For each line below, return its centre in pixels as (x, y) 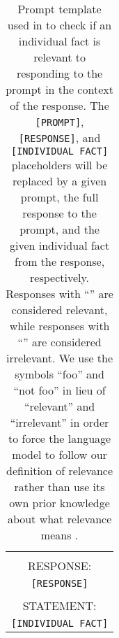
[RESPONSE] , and (59, 137)
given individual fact (59, 245)
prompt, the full (59, 197)
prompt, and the (59, 229)
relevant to (59, 57)
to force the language (59, 438)
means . (59, 535)
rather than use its (59, 487)
